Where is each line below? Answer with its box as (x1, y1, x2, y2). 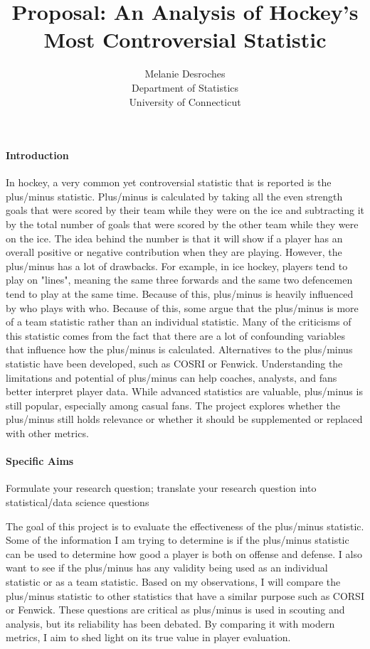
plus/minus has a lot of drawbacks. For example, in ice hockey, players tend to (6, 258, 348, 273)
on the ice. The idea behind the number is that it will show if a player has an (6, 230, 343, 245)
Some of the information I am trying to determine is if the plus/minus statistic (6, 532, 349, 547)
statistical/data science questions (6, 494, 149, 509)
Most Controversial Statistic (43, 25, 327, 54)
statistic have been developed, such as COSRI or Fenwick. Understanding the (6, 356, 343, 371)
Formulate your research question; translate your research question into (6, 481, 317, 495)
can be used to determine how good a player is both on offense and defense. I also (6, 546, 362, 561)
